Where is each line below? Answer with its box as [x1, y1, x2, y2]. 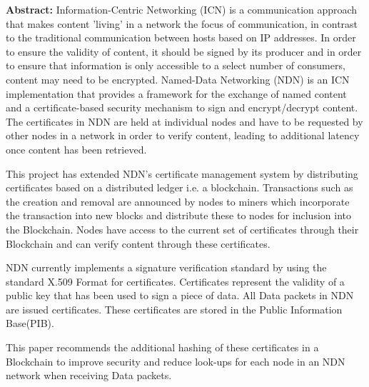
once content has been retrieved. [6, 141, 147, 156]
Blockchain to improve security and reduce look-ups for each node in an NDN [6, 353, 345, 368]
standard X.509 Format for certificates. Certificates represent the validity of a [6, 273, 345, 288]
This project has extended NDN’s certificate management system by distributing [6, 166, 358, 181]
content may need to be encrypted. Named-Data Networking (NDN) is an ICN [6, 71, 350, 86]
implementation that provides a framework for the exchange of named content [6, 86, 347, 101]
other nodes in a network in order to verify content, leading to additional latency [6, 128, 360, 143]
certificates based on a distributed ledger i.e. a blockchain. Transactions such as [6, 180, 353, 195]
